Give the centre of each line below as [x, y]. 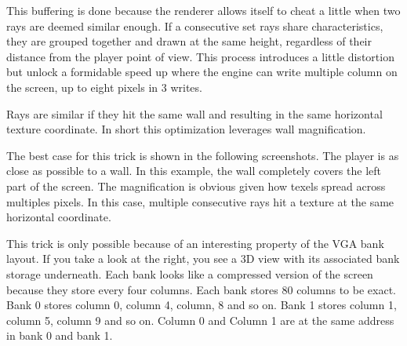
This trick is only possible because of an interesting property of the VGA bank [195, 243]
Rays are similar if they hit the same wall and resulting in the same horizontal [194, 113]
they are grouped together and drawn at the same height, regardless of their [189, 41]
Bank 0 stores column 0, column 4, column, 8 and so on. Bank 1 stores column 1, [202, 305]
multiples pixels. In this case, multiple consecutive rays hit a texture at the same [200, 201]
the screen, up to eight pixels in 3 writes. [104, 87]
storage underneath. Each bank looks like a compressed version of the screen [190, 273]
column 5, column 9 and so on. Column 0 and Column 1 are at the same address [200, 320]
